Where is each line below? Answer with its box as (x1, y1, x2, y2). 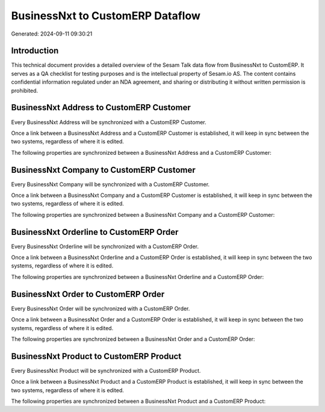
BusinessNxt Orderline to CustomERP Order (11, 226, 179, 237)
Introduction (11, 46, 59, 56)
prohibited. (11, 87, 39, 94)
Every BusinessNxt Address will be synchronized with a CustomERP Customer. (11, 118, 207, 126)
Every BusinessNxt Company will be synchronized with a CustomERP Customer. (11, 181, 210, 188)
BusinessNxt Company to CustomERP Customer (11, 164, 196, 175)
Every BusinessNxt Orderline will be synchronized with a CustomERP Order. (11, 243, 199, 250)
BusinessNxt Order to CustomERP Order (11, 289, 165, 299)
